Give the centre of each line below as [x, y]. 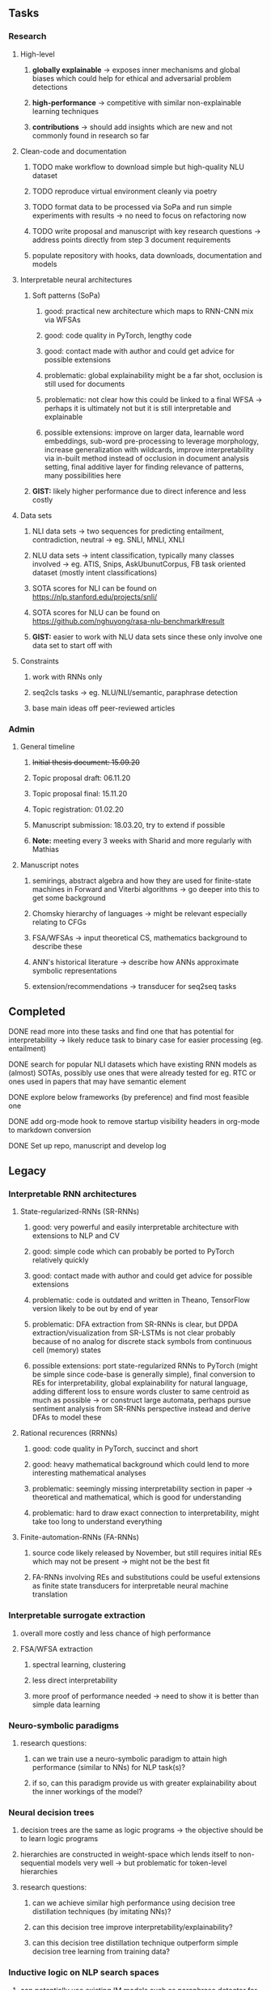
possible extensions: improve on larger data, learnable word [144, 432]
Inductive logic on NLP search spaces [84, 1972]
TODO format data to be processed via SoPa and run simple [132, 206]
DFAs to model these [67, 1417]
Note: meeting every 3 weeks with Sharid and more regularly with [142, 840]
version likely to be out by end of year [95, 1309]
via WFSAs [62, 320]
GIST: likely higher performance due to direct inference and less [139, 491]
